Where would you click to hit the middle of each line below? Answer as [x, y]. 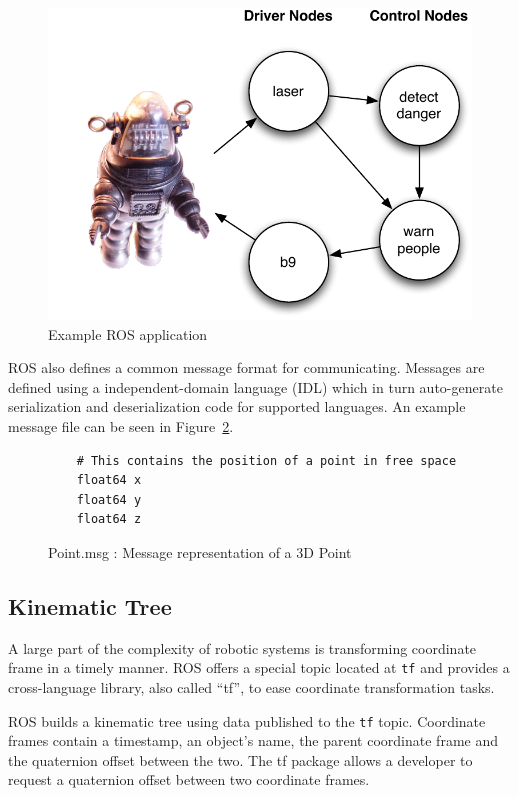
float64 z [109, 519]
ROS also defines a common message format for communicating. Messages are [246, 367]
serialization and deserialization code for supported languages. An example [237, 406]
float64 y [109, 499]
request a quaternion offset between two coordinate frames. [189, 779]
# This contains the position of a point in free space [266, 460]
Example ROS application [128, 333]
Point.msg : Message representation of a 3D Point [200, 551]
